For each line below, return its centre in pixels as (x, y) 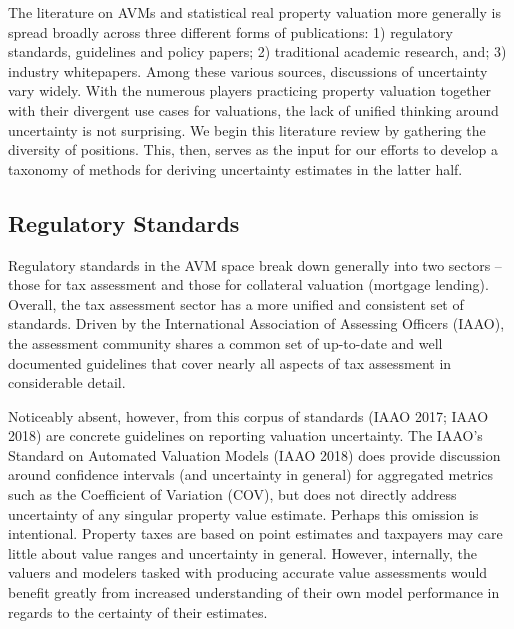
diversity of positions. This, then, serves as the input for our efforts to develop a (253, 149)
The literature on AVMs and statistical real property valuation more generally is (254, 12)
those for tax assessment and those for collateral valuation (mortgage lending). (248, 284)
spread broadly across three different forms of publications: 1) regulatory (230, 31)
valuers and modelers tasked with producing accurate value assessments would (248, 572)
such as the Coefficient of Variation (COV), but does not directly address (232, 494)
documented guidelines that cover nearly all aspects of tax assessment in (230, 362)
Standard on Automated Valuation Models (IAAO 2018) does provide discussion (254, 454)
